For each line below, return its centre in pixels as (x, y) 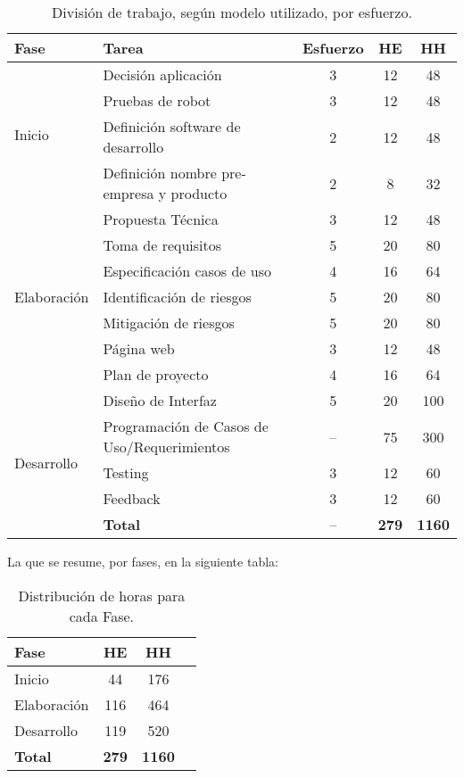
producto (199, 193)
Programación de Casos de (186, 426)
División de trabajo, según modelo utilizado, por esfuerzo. (232, 12)
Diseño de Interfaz (160, 400)
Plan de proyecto (156, 374)
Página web (139, 348)
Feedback (132, 498)
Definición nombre (160, 173)
